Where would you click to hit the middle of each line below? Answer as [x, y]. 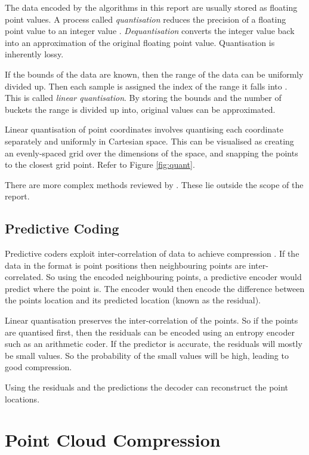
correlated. [24, 277]
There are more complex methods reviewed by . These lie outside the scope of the [154, 184]
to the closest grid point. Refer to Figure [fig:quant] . [100, 165]
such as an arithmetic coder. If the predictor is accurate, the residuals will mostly [154, 344]
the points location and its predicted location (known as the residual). [133, 300]
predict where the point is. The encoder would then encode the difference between [155, 288]
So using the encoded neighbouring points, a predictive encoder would [174, 277]
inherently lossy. [34, 54]
